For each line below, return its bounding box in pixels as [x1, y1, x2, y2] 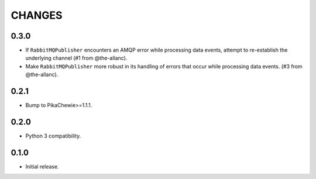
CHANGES [11, 9, 63, 22]
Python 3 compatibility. [25, 132, 81, 140]
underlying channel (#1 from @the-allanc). [25, 54, 128, 61]
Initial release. [25, 163, 59, 170]
